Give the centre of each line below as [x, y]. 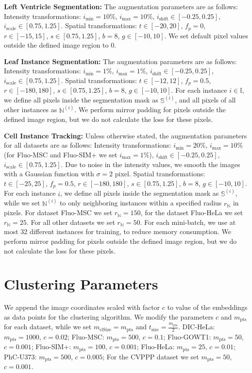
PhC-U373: [20, 356]
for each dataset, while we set [48, 327]
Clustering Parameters [81, 284]
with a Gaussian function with [49, 174]
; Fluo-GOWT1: [187, 336]
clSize [106, 330]
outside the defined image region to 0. [60, 45]
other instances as [31, 110]
